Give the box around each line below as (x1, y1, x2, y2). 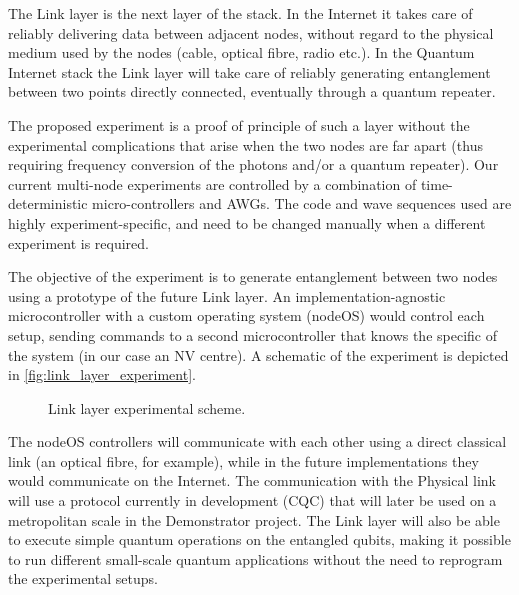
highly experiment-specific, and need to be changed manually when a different (8, 212, 486, 233)
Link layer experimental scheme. (48, 397, 246, 418)
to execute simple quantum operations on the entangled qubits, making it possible (8, 529, 511, 550)
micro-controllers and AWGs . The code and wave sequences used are (92, 193, 512, 214)
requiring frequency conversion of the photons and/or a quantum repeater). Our (8, 154, 499, 175)
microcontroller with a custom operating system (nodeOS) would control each (8, 305, 485, 326)
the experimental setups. (8, 568, 158, 589)
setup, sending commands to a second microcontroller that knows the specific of (8, 324, 497, 345)
